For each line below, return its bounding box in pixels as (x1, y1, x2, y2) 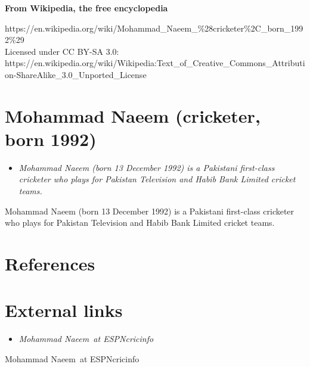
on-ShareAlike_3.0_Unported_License (5, 68, 147, 80)
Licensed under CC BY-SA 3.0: (5, 45, 119, 57)
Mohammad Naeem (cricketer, (5, 103, 261, 127)
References (5, 251, 95, 276)
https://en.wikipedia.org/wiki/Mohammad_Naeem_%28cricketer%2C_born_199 (5, 21, 303, 34)
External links (5, 298, 123, 322)
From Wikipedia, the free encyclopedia (5, 2, 168, 14)
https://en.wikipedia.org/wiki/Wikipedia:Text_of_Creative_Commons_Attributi (5, 57, 305, 69)
